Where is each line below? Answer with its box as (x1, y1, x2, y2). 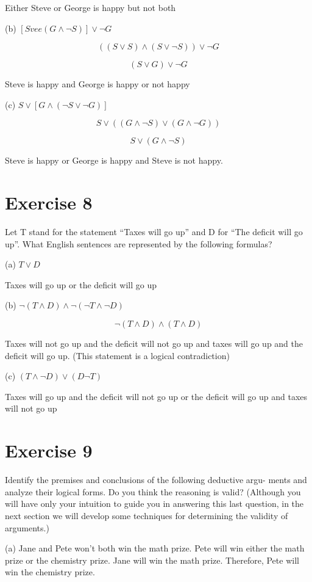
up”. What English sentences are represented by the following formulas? (5, 237, 272, 250)
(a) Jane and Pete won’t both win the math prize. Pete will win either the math (5, 542, 305, 555)
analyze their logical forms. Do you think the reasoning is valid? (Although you (5, 485, 301, 498)
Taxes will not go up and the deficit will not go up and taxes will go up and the (5, 337, 303, 350)
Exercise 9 (5, 438, 93, 463)
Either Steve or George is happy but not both (5, 1, 176, 13)
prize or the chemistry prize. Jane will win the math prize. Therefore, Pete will (5, 553, 299, 566)
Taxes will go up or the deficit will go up (5, 278, 157, 291)
